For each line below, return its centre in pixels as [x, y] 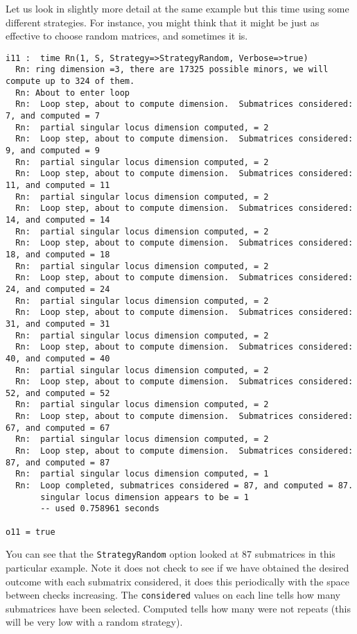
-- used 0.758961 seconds [100, 509]
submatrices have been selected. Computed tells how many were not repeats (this [178, 608]
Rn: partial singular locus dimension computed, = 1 [142, 474]
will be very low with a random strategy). [94, 622]
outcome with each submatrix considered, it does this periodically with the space [177, 581]
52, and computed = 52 [58, 393]
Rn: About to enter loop [72, 93]
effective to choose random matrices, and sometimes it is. [127, 36]
